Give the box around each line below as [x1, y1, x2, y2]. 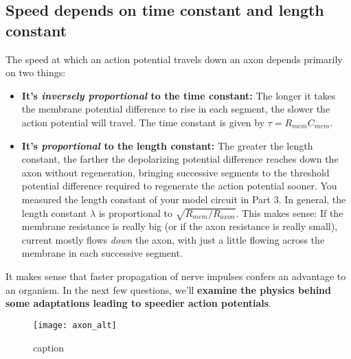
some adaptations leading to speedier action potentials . [5, 296, 271, 310]
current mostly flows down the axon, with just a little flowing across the [21, 232, 325, 246]
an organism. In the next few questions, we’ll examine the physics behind [5, 282, 332, 297]
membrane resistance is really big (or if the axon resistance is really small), [21, 219, 338, 233]
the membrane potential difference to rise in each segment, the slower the [21, 102, 330, 116]
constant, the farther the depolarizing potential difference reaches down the [21, 152, 339, 166]
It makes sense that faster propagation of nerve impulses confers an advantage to [5, 269, 346, 283]
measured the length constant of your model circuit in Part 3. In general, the [21, 192, 346, 206]
